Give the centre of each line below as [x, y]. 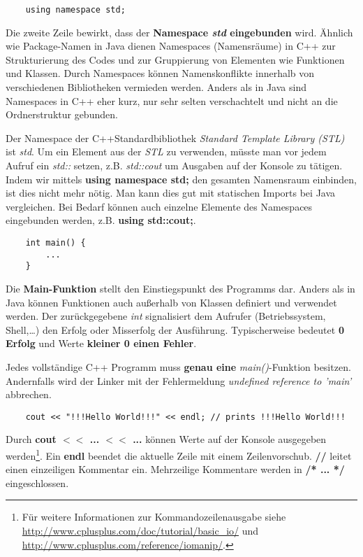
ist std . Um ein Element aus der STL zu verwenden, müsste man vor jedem [166, 151]
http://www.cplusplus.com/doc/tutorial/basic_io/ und [140, 530]
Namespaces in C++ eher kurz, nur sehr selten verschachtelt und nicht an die [172, 100]
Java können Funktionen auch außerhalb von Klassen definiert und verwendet [171, 302]
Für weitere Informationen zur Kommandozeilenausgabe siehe [154, 517]
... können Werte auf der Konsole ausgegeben [230, 439]
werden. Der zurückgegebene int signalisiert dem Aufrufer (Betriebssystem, [166, 316]
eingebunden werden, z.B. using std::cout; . [101, 220]
